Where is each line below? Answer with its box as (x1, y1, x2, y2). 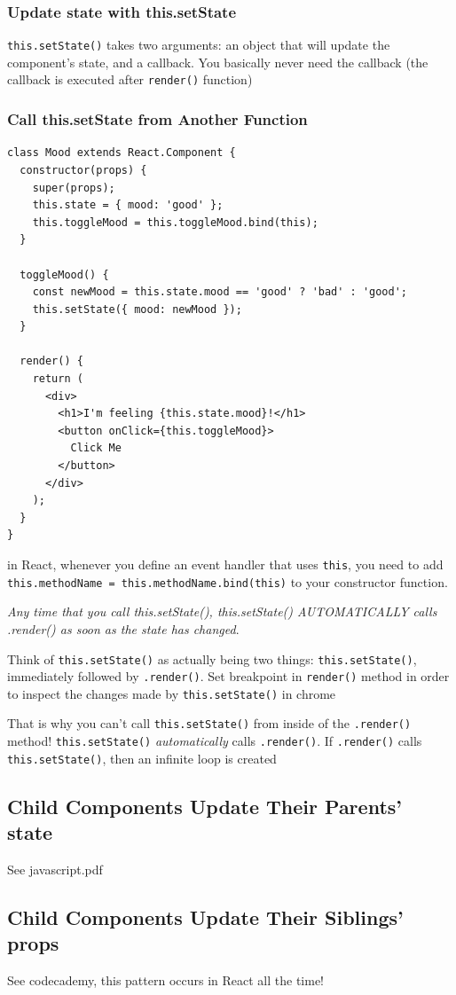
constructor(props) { (20, 163, 147, 176)
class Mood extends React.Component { (7, 146, 236, 160)
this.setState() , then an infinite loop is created (7, 748, 277, 767)
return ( (32, 372, 83, 386)
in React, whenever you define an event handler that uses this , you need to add (7, 555, 444, 573)
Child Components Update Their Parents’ (7, 792, 403, 819)
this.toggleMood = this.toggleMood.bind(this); (32, 215, 318, 229)
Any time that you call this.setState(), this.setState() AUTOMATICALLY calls (7, 602, 437, 621)
